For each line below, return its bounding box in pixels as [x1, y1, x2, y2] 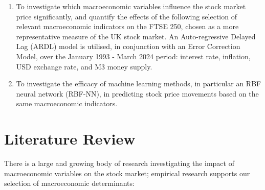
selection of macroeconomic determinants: [4, 178, 135, 188]
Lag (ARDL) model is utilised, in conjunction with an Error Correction [16, 41, 240, 52]
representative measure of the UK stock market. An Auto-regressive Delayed [16, 31, 256, 41]
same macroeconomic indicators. [16, 98, 118, 109]
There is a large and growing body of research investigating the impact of [4, 158, 234, 169]
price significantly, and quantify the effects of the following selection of [16, 11, 237, 21]
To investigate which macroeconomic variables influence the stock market [16, 1, 246, 11]
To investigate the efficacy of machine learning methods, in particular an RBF [16, 78, 261, 89]
